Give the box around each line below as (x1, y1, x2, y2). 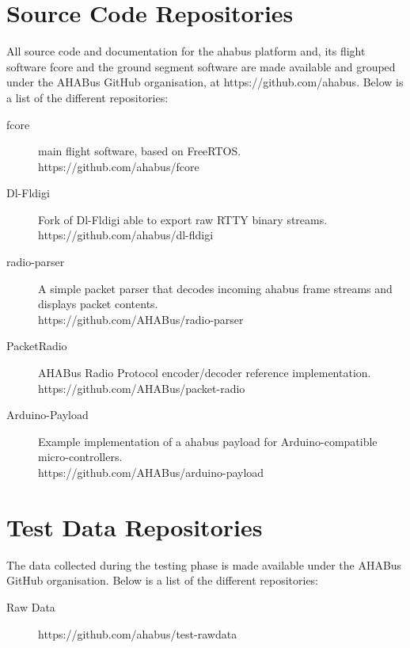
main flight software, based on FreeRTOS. (38, 143, 241, 159)
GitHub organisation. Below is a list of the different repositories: (6, 572, 319, 589)
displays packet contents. (38, 295, 158, 312)
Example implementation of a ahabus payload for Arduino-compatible (38, 433, 378, 449)
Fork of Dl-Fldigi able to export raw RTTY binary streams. (38, 211, 328, 227)
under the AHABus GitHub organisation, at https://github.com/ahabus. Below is (6, 74, 404, 90)
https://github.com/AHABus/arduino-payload (38, 464, 264, 480)
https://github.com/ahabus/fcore (38, 158, 199, 174)
